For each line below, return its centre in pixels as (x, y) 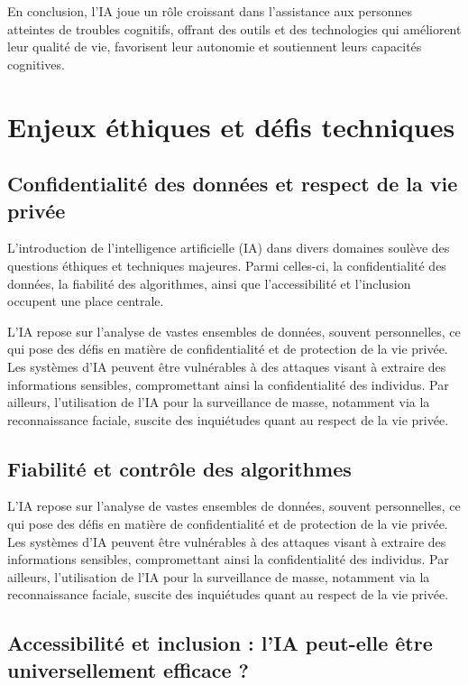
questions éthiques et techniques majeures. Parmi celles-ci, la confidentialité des (227, 265)
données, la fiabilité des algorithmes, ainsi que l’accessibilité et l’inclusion (209, 283)
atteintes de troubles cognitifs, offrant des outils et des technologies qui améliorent (234, 28)
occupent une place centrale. (86, 301)
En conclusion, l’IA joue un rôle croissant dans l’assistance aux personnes (210, 11)
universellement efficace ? (128, 669)
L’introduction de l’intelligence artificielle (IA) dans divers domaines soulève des (229, 248)
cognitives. (36, 64)
